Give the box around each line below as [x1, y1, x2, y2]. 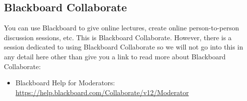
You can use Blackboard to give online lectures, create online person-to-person [4, 23, 239, 33]
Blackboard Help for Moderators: [15, 77, 115, 88]
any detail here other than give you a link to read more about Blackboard [4, 51, 226, 61]
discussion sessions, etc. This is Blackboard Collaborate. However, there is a [4, 32, 232, 42]
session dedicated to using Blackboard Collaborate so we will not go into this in [4, 42, 243, 52]
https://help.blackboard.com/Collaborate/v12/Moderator [15, 87, 189, 97]
